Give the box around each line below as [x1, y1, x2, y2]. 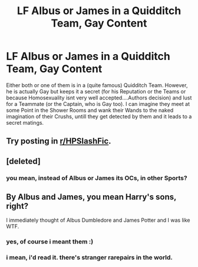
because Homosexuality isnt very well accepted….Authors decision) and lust [6, 94, 192, 101]
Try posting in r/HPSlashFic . [6, 136, 111, 146]
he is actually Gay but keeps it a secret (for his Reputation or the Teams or [6, 88, 186, 95]
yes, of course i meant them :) [6, 238, 94, 246]
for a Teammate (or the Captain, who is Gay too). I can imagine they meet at [6, 100, 190, 107]
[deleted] [6, 156, 41, 166]
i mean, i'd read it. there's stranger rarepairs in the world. [6, 253, 173, 262]
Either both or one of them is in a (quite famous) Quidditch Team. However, [6, 81, 188, 89]
